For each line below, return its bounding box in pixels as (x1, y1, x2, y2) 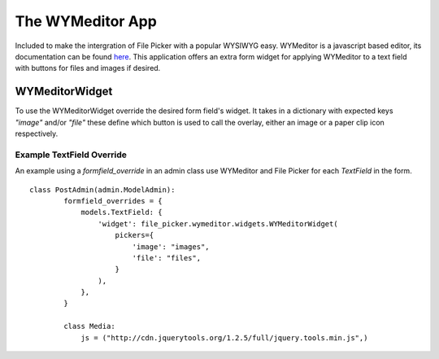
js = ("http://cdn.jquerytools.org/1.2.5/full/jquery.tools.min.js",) (80, 333, 368, 342)
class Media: (63, 322, 115, 331)
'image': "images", (132, 242, 211, 252)
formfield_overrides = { (63, 196, 163, 205)
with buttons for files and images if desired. (15, 63, 161, 73)
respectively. (15, 129, 59, 138)
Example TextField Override (15, 149, 128, 160)
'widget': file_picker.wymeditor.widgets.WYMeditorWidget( (98, 219, 338, 228)
